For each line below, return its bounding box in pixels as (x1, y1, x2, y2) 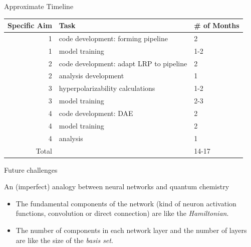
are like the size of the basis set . (16, 234, 113, 245)
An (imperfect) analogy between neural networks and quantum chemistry (4, 181, 229, 192)
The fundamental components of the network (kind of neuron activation (16, 198, 236, 208)
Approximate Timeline (4, 1, 74, 11)
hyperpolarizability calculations (59, 83, 155, 93)
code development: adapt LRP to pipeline (59, 58, 187, 68)
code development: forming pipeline (59, 33, 168, 43)
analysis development (59, 70, 124, 81)
